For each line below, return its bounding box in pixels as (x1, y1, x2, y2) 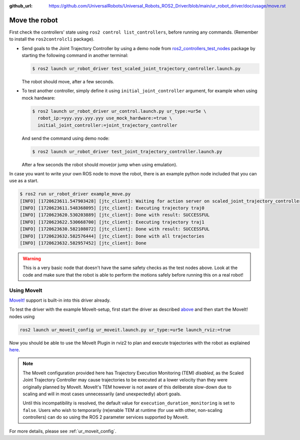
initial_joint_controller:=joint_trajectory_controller (37, 122, 177, 128)
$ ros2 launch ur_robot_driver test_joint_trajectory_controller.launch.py (32, 148, 222, 154)
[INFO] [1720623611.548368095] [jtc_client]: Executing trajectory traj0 (19, 205, 204, 211)
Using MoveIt (9, 287, 42, 294)
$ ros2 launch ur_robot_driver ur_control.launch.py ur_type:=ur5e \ (32, 108, 206, 114)
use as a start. (9, 178, 38, 184)
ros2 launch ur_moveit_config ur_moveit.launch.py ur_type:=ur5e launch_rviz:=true (19, 327, 231, 333)
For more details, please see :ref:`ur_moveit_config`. (9, 428, 117, 434)
